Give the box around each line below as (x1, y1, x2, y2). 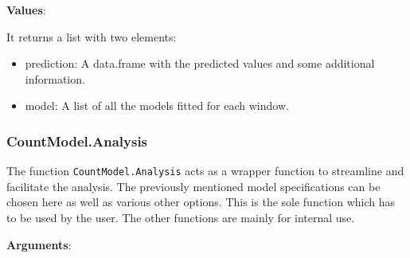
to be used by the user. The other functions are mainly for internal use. (6, 209, 355, 226)
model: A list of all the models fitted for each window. (25, 97, 289, 114)
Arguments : (6, 236, 72, 252)
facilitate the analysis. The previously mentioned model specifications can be (6, 178, 381, 194)
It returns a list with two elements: (6, 28, 177, 45)
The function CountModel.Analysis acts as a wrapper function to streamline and (6, 162, 404, 179)
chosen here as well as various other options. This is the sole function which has (6, 193, 396, 210)
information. (25, 70, 85, 87)
